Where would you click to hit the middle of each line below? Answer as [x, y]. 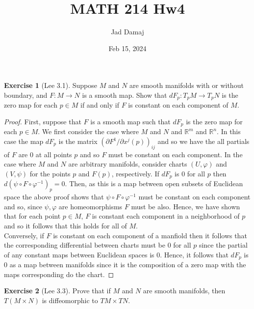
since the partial [223, 245]
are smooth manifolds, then [184, 291]
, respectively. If [135, 173]
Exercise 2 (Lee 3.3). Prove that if [57, 291]
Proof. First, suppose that [43, 121]
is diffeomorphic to [70, 300]
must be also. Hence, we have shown [186, 206]
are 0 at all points [45, 154]
